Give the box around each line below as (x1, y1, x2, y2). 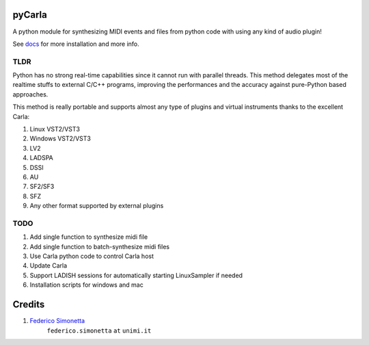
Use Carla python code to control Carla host (29, 252, 154, 260)
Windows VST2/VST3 (29, 134, 92, 143)
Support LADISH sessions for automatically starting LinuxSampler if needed (29, 271, 243, 279)
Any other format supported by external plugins (29, 202, 164, 210)
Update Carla (29, 261, 68, 270)
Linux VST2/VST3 (29, 125, 80, 133)
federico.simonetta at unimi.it (46, 327, 152, 335)
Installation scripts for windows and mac (29, 281, 143, 289)
